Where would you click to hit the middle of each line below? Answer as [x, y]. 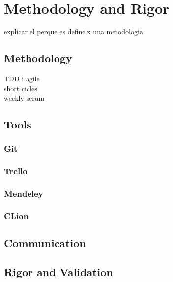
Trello [16, 171]
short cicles [21, 88]
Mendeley [24, 193]
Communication [45, 243]
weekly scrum [24, 98]
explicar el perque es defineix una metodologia [73, 32]
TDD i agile [22, 78]
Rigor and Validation [58, 272]
